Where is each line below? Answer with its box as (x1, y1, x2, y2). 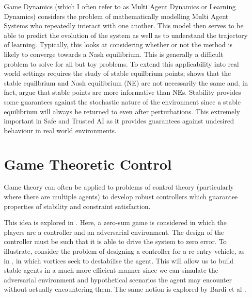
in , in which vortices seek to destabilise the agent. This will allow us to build (4, 255, 234, 265)
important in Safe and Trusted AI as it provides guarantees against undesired (4, 116, 234, 126)
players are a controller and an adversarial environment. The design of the (4, 227, 224, 237)
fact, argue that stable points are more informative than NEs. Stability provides (4, 87, 241, 97)
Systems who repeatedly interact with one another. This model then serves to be (4, 20, 244, 31)
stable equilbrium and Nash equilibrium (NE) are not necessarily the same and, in (4, 77, 248, 87)
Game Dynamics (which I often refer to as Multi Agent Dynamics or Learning (4, 1, 236, 11)
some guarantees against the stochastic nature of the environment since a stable (4, 96, 241, 106)
